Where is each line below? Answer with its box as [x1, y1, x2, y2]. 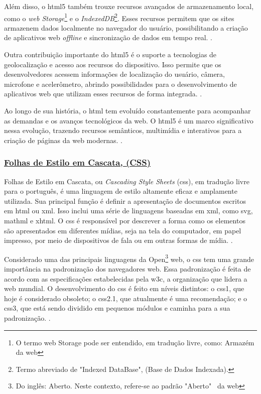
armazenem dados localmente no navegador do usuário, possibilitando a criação [4, 22, 248, 33]
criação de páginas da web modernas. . [4, 135, 122, 145]
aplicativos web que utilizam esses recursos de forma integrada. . [4, 88, 202, 99]
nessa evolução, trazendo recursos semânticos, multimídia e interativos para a [4, 125, 242, 136]
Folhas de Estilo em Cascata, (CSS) [4, 156, 151, 169]
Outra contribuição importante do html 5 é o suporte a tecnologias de [4, 49, 217, 60]
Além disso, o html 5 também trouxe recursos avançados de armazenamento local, [4, 1, 254, 11]
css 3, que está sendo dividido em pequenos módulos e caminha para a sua [4, 303, 230, 313]
